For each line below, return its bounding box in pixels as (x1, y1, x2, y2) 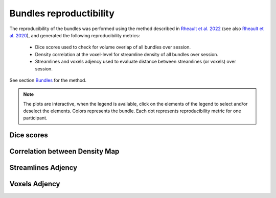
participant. (23, 115, 48, 121)
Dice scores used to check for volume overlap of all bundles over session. (35, 44, 191, 51)
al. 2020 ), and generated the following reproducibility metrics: (9, 32, 140, 38)
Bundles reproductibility (9, 8, 115, 19)
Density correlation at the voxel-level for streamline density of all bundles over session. (35, 51, 219, 57)
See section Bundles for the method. (9, 77, 87, 83)
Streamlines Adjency (9, 163, 78, 172)
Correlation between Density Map (9, 147, 120, 156)
